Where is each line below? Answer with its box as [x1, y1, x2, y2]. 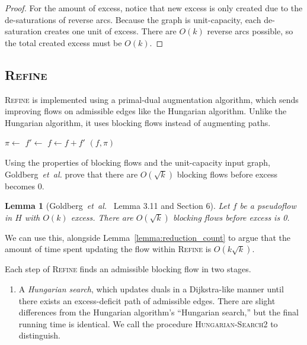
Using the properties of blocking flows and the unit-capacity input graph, [5, 156, 271, 168]
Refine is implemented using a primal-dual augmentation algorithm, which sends [5, 93, 299, 105]
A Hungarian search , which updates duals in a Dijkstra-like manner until [18, 282, 284, 295]
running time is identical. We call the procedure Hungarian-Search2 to [18, 317, 278, 330]
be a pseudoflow [239, 199, 296, 212]
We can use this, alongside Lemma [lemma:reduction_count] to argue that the [5, 231, 290, 243]
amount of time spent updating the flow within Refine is [5, 243, 212, 255]
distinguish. [18, 329, 60, 341]
